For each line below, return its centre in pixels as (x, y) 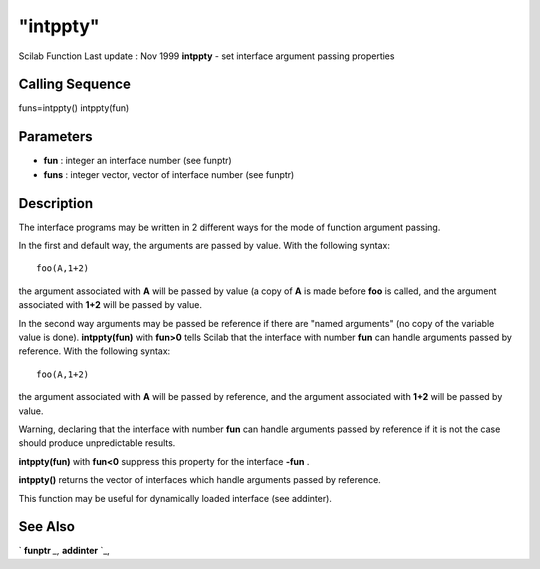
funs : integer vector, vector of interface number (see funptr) (169, 174)
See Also (46, 526)
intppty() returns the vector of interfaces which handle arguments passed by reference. (200, 480)
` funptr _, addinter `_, (64, 551)
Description (56, 203)
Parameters (55, 136)
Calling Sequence (75, 84)
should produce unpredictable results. (97, 443)
